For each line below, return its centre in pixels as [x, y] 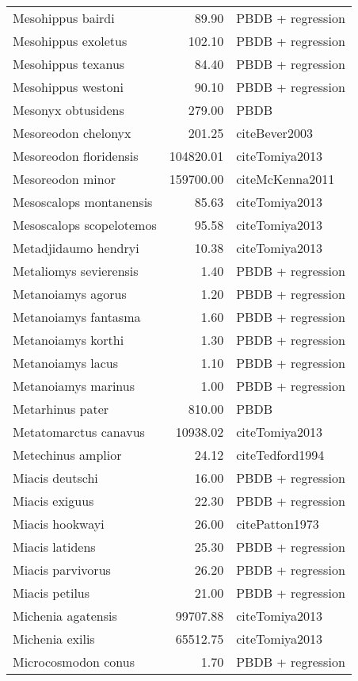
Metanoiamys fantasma [77, 317]
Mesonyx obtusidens [69, 110]
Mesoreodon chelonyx [72, 133]
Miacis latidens [54, 547]
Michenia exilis [54, 639]
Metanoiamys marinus [74, 386]
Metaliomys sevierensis [76, 271]
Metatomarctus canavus [79, 432]
